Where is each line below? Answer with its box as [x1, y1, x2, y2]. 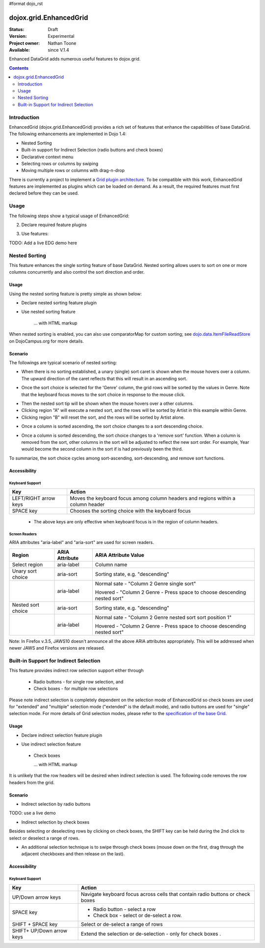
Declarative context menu [21, 154, 74, 160]
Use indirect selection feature [21, 741, 81, 747]
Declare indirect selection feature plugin [21, 732, 103, 738]
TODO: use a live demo [9, 810, 56, 816]
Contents [9, 65, 29, 71]
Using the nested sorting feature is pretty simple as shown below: [9, 290, 142, 297]
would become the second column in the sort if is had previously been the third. [21, 446, 183, 452]
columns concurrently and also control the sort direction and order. [9, 269, 145, 275]
